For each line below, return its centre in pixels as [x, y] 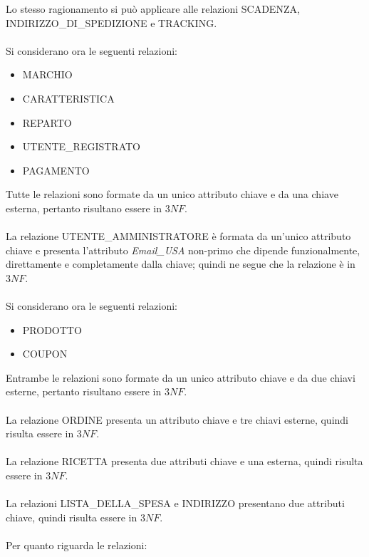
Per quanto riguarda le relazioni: [77, 545]
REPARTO [47, 122]
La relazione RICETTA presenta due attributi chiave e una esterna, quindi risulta [184, 461]
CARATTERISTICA [68, 98]
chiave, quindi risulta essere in [72, 517]
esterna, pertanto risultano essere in [84, 208]
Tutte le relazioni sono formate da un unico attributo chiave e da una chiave [172, 194]
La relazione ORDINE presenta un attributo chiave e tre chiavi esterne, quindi [177, 419]
